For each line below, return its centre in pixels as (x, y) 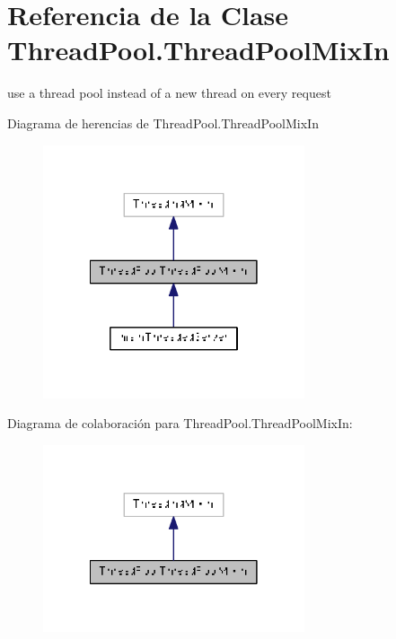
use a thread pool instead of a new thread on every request (169, 93)
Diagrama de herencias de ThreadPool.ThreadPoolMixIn (163, 123)
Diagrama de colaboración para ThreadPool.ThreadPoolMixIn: (180, 423)
